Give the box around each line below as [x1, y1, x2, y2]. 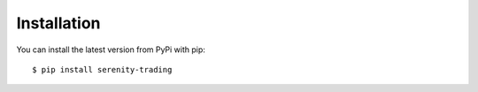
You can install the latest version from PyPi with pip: [16, 44, 205, 55]
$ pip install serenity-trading [32, 65, 173, 74]
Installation [16, 13, 101, 33]
